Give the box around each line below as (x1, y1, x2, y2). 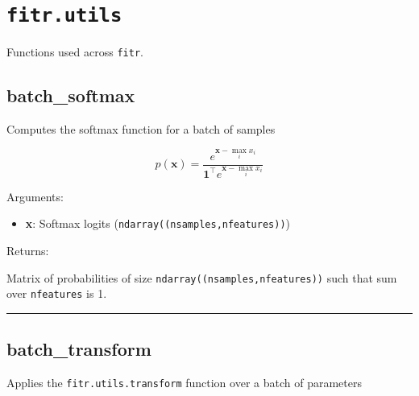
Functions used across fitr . (6, 43, 143, 60)
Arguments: (6, 188, 64, 204)
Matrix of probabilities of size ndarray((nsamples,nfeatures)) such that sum (6, 269, 397, 286)
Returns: (6, 241, 49, 258)
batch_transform (6, 336, 151, 361)
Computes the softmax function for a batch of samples (6, 121, 276, 138)
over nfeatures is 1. (6, 285, 107, 302)
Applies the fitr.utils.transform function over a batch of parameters (6, 374, 362, 391)
